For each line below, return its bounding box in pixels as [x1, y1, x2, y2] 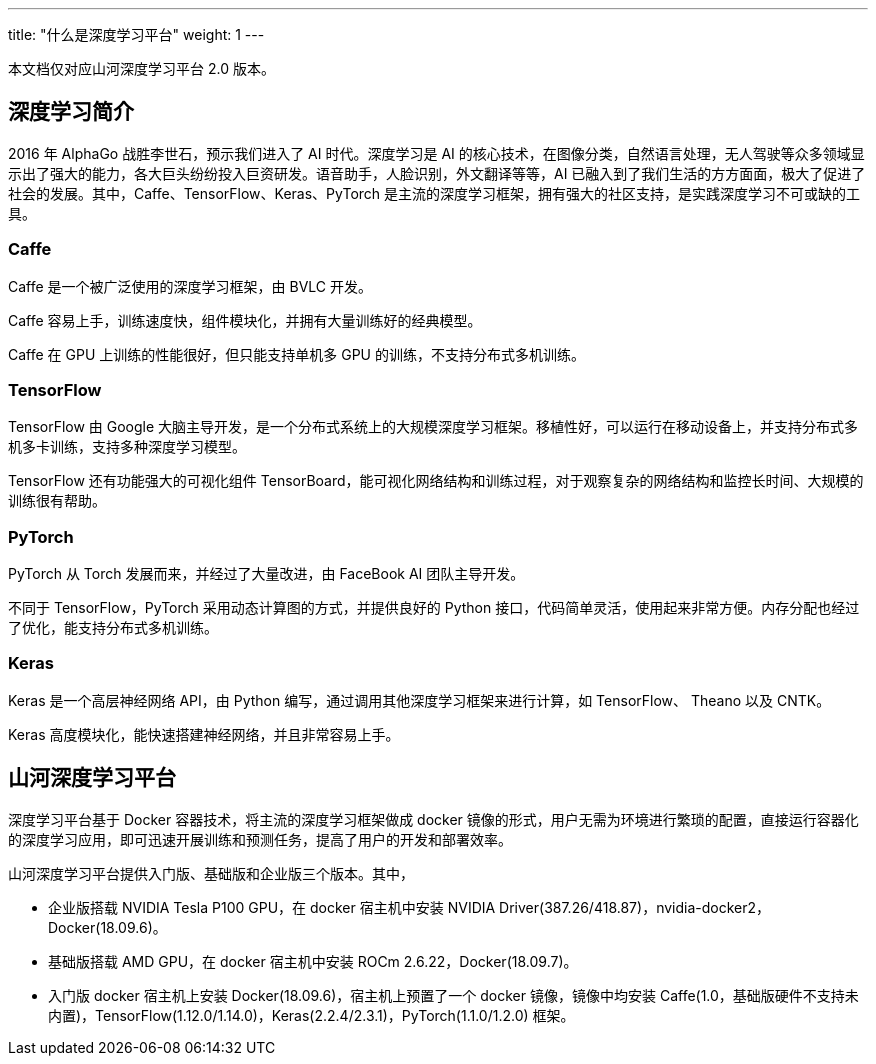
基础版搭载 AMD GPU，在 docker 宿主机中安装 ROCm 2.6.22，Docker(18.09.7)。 [48, 952, 578, 970]
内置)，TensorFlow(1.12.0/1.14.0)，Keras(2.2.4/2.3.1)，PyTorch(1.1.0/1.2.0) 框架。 [48, 1006, 575, 1024]
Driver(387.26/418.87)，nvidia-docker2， [499, 898, 771, 916]
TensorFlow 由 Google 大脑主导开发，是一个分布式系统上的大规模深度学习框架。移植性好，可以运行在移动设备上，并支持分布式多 [8, 418, 859, 436]
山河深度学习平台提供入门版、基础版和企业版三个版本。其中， [8, 864, 414, 882]
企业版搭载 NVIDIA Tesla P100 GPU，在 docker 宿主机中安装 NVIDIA [48, 898, 496, 916]
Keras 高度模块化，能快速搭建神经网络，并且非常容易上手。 [8, 725, 400, 743]
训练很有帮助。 [8, 492, 106, 510]
